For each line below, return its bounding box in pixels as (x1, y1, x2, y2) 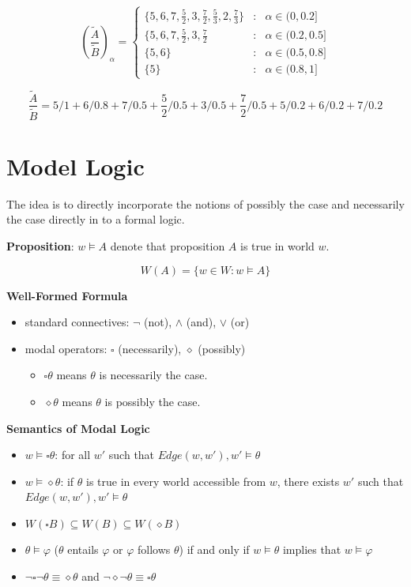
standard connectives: (25, 314, 130, 330)
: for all (55, 446, 91, 463)
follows (138, 541, 171, 558)
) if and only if (179, 541, 250, 558)
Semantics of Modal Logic (6, 420, 150, 436)
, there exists (277, 472, 340, 489)
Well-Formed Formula (6, 287, 128, 303)
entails (67, 541, 99, 558)
